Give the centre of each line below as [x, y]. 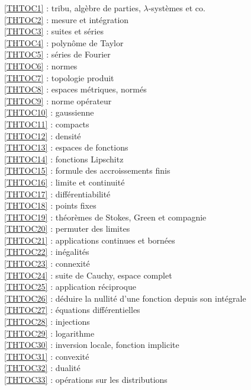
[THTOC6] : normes [41, 65]
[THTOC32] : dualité [42, 368]
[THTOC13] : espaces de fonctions [66, 147]
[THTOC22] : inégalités [47, 252]
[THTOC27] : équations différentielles [72, 310]
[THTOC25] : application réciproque [70, 287]
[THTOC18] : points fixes [50, 205]
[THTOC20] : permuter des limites [67, 228]
